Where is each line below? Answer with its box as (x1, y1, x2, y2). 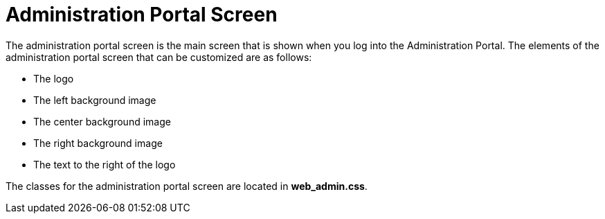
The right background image (33, 137, 163, 149)
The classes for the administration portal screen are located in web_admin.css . (6, 179, 368, 192)
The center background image (33, 115, 171, 128)
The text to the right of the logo (33, 158, 176, 170)
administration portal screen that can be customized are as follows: (6, 51, 312, 63)
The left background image (33, 94, 156, 106)
